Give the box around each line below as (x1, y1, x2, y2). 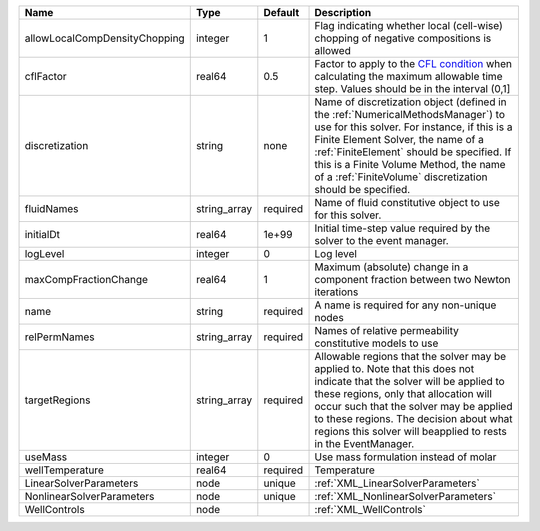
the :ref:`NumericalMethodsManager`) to (314, 108, 505, 121)
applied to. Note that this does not (314, 362, 475, 375)
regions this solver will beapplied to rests (314, 425, 507, 438)
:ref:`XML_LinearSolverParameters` (314, 476, 480, 490)
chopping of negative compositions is (314, 31, 492, 45)
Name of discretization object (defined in (314, 95, 507, 109)
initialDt (24, 228, 60, 241)
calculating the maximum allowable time (314, 70, 503, 83)
